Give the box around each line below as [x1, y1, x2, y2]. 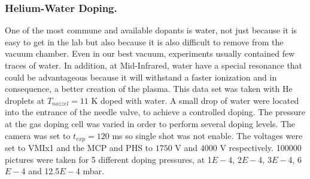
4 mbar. [75, 165, 104, 177]
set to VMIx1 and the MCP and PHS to [5, 141, 153, 154]
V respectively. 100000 [220, 141, 302, 154]
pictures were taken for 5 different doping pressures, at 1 [5, 153, 212, 165]
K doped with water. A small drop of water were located [91, 94, 299, 106]
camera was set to [5, 129, 71, 141]
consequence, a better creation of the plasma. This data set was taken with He [5, 82, 293, 95]
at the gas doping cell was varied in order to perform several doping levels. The [5, 117, 296, 129]
